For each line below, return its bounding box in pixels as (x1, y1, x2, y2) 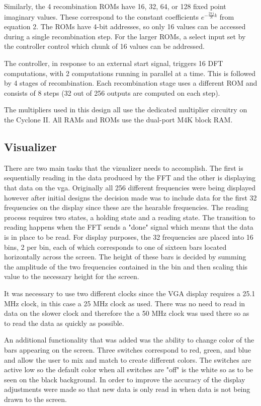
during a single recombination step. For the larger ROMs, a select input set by (4, 31, 246, 41)
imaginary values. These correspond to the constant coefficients (4, 11, 199, 22)
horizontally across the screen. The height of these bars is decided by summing (4, 251, 246, 262)
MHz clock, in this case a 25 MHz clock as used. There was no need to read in (4, 298, 245, 308)
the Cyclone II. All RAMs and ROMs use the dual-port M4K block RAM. (4, 114, 233, 125)
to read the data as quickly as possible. (4, 317, 124, 328)
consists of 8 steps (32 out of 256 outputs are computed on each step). (4, 87, 220, 98)
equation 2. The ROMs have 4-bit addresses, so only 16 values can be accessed (4, 21, 246, 32)
